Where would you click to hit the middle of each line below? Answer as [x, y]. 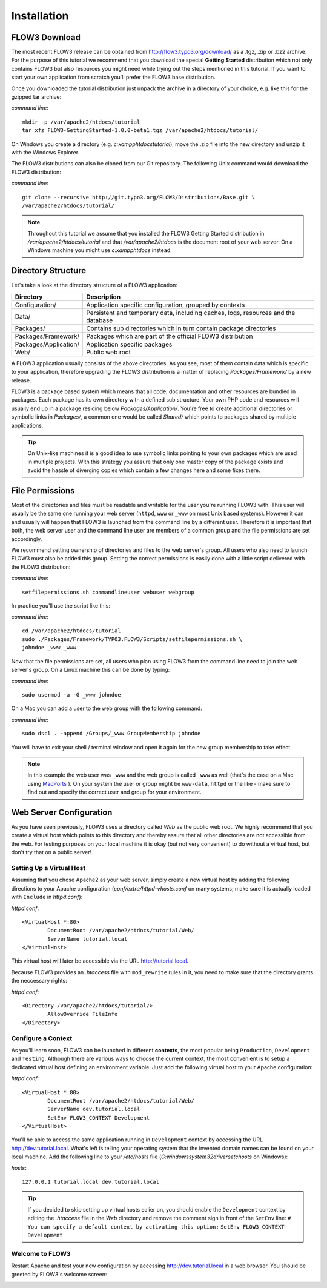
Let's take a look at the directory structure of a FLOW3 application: [94, 285]
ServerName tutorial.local [88, 939]
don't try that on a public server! [51, 852]
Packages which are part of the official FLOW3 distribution [170, 336]
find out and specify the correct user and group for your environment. [115, 792]
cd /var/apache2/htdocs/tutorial [71, 631]
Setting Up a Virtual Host [48, 868]
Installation [40, 16]
